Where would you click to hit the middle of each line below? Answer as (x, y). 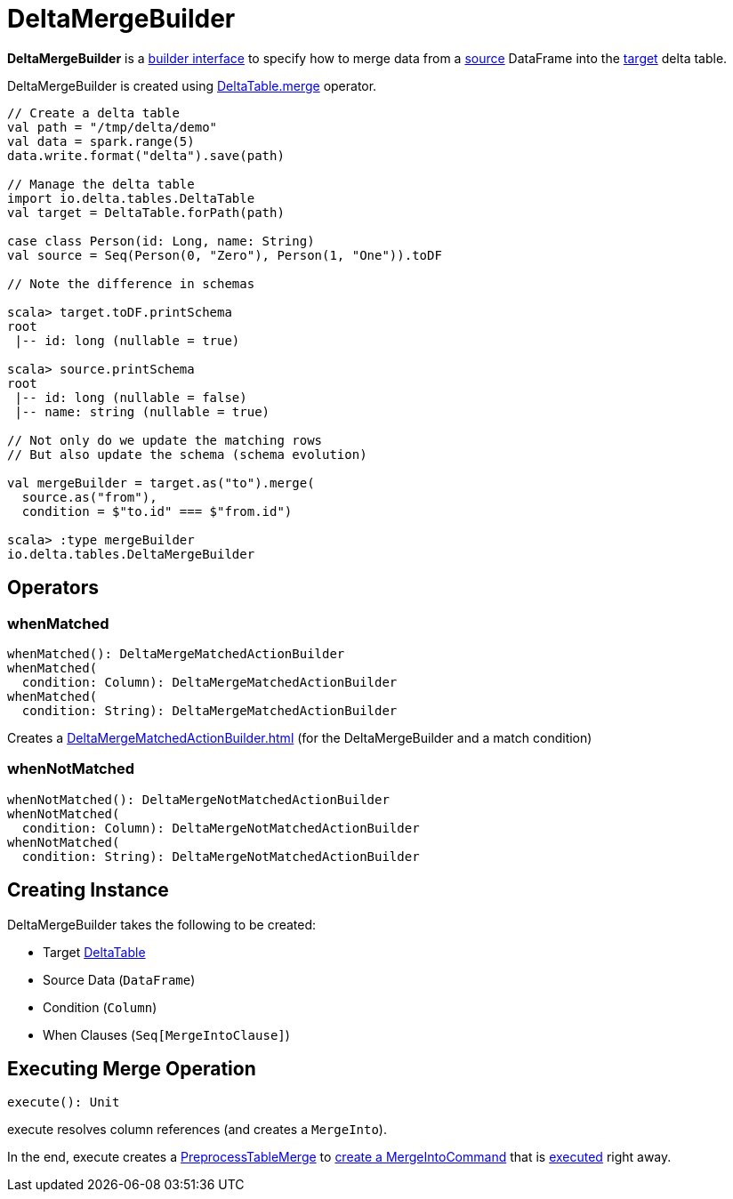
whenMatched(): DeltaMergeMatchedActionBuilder (176, 653)
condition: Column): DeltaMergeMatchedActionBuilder (209, 682)
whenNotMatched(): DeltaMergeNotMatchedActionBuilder (198, 799)
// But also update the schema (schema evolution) (187, 454)
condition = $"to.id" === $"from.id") (157, 511)
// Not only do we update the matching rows (165, 440)
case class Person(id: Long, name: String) (161, 241)
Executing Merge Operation (132, 1068)
